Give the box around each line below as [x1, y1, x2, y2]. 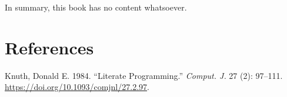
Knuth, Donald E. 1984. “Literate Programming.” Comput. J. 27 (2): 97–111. [5, 69, 283, 81]
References [5, 35, 94, 59]
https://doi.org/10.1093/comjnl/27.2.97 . [5, 81, 149, 93]
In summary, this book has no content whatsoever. [5, 1, 187, 13]
